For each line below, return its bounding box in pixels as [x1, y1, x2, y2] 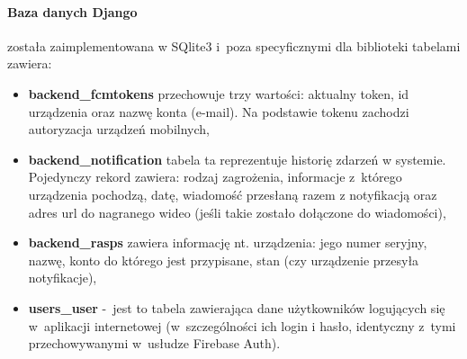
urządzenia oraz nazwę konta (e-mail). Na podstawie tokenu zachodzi [28, 102, 409, 121]
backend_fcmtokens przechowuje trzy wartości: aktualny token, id [28, 84, 409, 103]
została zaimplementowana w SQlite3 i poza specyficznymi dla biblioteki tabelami [7, 36, 461, 55]
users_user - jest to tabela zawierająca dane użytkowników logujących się [28, 298, 445, 317]
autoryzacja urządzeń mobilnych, [28, 120, 210, 139]
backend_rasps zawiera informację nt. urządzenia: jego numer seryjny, [28, 233, 427, 252]
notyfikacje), [28, 268, 97, 287]
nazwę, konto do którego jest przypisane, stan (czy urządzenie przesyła [28, 250, 419, 269]
